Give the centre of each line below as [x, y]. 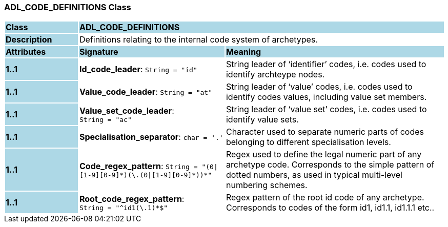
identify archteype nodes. [275, 75]
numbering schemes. [267, 185]
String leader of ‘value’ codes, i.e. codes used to [319, 87]
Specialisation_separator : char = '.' [151, 137]
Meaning [243, 52]
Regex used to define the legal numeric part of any [324, 154]
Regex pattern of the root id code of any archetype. [325, 198]
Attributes [26, 52]
